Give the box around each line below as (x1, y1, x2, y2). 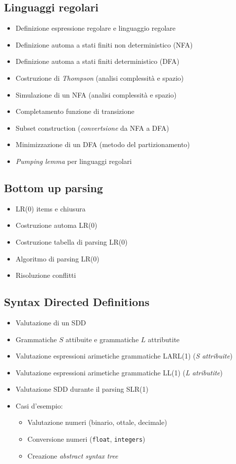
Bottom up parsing (4, 180, 103, 195)
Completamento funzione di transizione (15, 106, 135, 116)
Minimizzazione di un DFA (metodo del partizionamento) (15, 139, 190, 150)
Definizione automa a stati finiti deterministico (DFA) (15, 56, 180, 66)
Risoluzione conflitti (15, 270, 76, 280)
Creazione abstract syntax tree (27, 450, 118, 461)
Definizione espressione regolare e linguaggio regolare (15, 23, 176, 33)
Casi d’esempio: (15, 400, 63, 411)
